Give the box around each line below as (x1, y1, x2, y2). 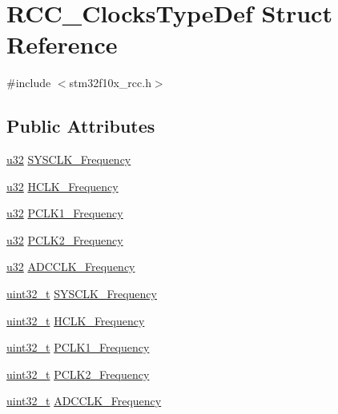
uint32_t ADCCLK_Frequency (6, 392, 162, 409)
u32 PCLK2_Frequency (6, 231, 123, 248)
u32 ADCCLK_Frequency (6, 258, 135, 275)
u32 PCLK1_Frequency (6, 205, 123, 221)
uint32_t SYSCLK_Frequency (6, 285, 157, 302)
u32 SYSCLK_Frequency (6, 151, 131, 168)
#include (6, 74, 51, 91)
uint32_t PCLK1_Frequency (6, 339, 150, 356)
